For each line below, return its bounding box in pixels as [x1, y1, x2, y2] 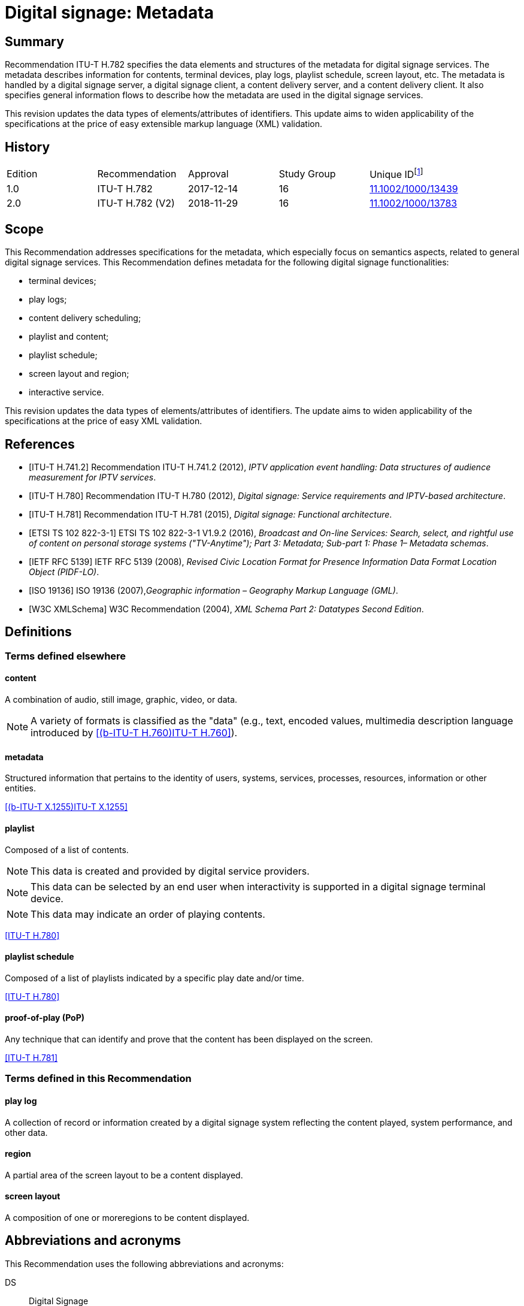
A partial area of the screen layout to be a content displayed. [5, 1169, 243, 1180]
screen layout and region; [29, 368, 129, 379]
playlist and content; [29, 331, 109, 342]
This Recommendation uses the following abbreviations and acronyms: [5, 1258, 284, 1269]
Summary [5, 34, 64, 49]
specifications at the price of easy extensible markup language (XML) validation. [5, 119, 323, 129]
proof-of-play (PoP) [5, 1012, 85, 1023]
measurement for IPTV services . [29, 472, 156, 483]
